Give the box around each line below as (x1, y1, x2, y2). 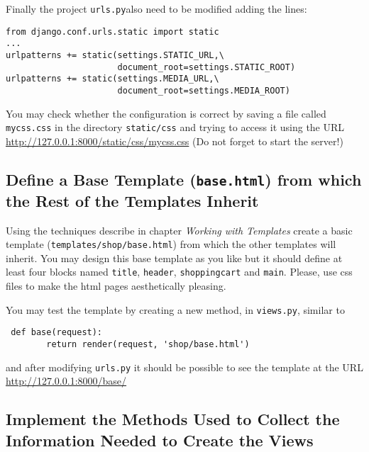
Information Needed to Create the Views (6, 429, 314, 451)
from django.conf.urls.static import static (6, 26, 219, 37)
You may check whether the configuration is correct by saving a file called (6, 106, 326, 120)
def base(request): (11, 327, 103, 338)
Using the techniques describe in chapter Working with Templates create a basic (6, 222, 353, 237)
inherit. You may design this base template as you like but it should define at (6, 250, 343, 265)
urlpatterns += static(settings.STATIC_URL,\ (6, 50, 224, 60)
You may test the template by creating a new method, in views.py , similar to (6, 302, 345, 317)
